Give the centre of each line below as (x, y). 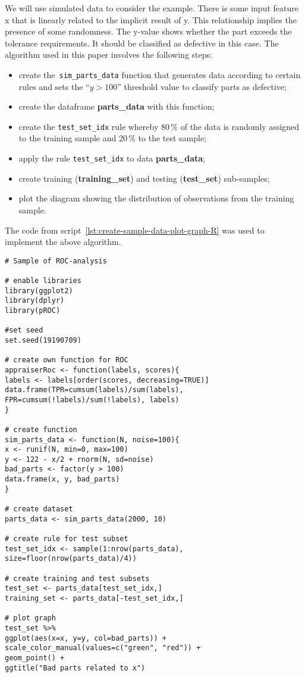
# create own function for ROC (67, 360)
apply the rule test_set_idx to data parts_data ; (112, 158)
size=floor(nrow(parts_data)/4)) (71, 559)
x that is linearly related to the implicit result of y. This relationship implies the (151, 19)
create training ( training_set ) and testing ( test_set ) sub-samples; (144, 178)
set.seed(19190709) (43, 340)
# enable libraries (43, 281)
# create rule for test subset (67, 539)
